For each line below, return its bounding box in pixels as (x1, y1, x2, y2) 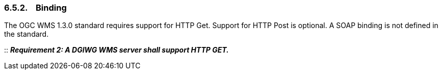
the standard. (4, 30, 49, 39)
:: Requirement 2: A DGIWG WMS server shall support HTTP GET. (4, 45, 229, 55)
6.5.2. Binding (4, 3, 67, 13)
